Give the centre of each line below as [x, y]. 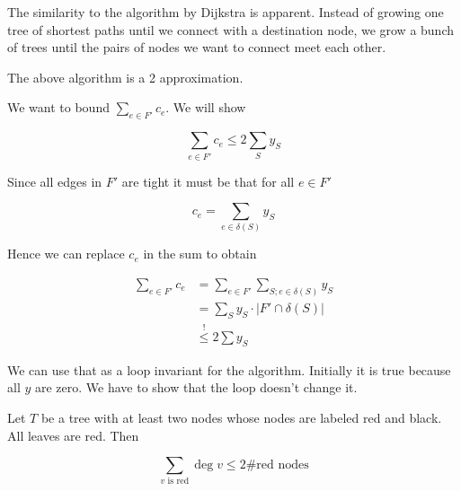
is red [178, 482]
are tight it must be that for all [208, 181]
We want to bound [58, 107]
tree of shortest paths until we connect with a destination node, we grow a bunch [231, 29]
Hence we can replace [66, 254]
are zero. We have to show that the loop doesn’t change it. [196, 387]
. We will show [206, 107]
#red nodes [277, 465]
